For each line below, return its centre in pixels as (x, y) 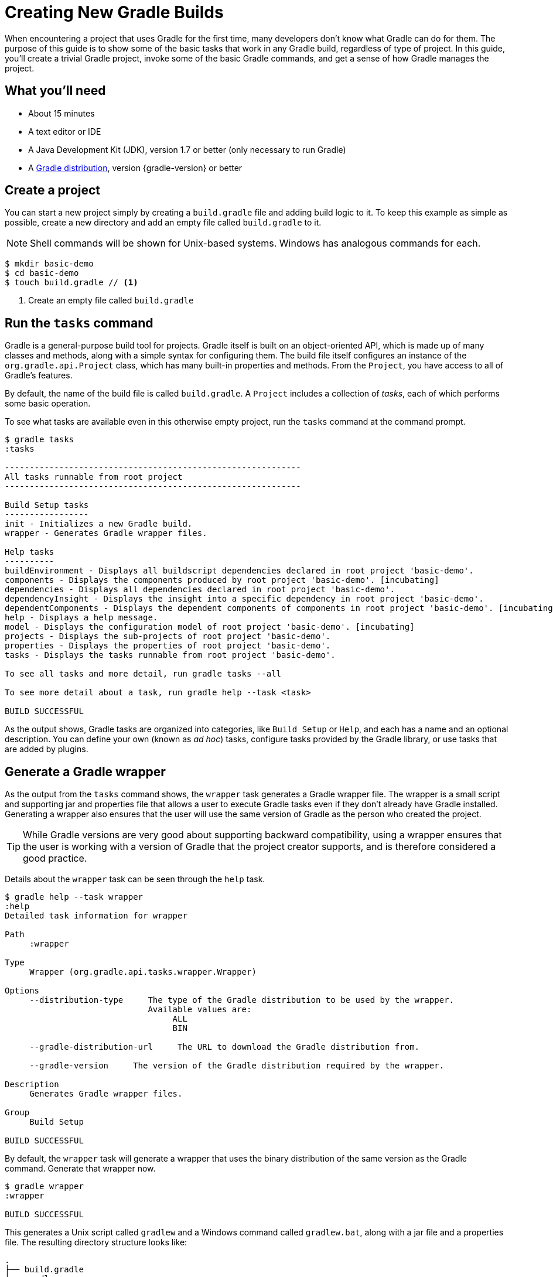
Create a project (53, 190)
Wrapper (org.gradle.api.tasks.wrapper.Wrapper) (143, 972)
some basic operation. (48, 404)
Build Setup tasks (47, 505)
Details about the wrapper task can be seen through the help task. (135, 879)
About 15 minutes (62, 113)
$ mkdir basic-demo (49, 264)
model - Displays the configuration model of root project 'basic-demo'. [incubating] (210, 627)
